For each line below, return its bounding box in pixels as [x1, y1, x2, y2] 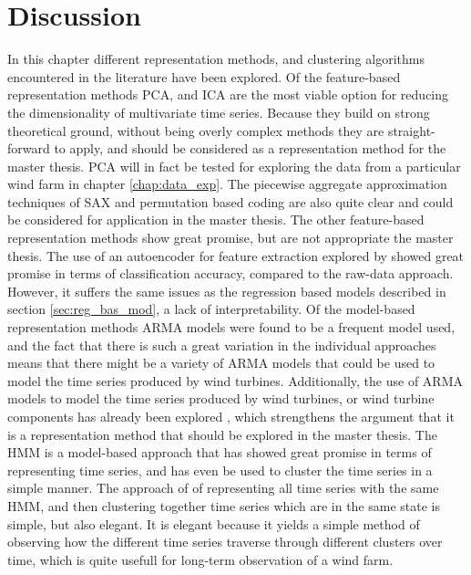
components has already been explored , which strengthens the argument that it [7, 407, 455, 425]
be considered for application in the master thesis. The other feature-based [7, 210, 425, 229]
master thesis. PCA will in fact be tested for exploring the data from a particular [7, 156, 461, 175]
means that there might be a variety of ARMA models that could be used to [7, 353, 435, 372]
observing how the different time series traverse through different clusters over [7, 532, 443, 551]
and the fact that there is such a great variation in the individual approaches [7, 335, 436, 354]
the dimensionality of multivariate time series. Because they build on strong [7, 102, 430, 121]
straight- [387, 120, 435, 140]
